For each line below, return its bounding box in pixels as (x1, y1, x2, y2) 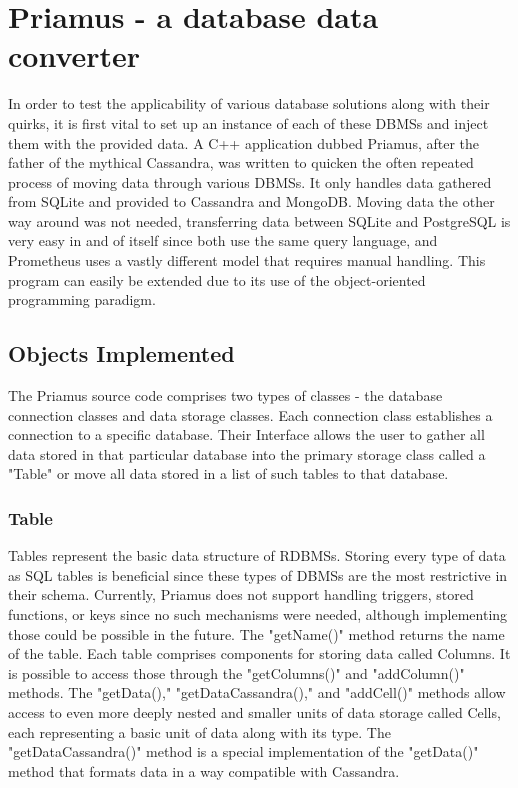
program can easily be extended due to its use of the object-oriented (8, 269, 426, 290)
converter (8, 35, 141, 76)
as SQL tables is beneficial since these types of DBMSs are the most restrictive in (8, 564, 508, 585)
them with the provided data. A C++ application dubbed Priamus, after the (8, 132, 480, 153)
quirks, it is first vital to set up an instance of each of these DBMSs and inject (8, 112, 489, 133)
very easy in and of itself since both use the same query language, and (8, 230, 438, 251)
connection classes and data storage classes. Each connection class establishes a (8, 404, 493, 425)
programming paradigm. (8, 289, 156, 310)
